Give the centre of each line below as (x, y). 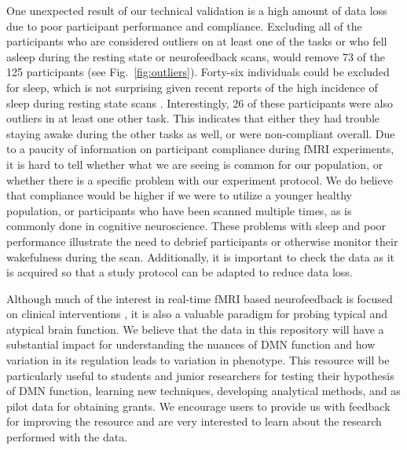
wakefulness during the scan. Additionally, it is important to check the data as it (200, 256)
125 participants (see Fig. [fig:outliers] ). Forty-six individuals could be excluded (198, 72)
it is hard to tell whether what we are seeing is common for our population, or (195, 164)
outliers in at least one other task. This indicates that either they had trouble (193, 118)
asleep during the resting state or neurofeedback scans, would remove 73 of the (196, 56)
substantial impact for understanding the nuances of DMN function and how (191, 344)
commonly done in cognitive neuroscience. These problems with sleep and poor (196, 226)
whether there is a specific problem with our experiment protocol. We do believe (200, 179)
